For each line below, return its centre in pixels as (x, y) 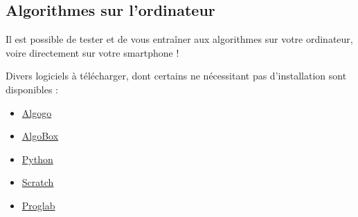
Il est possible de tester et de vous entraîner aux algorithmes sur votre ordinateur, (179, 39)
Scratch (38, 182)
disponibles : (32, 89)
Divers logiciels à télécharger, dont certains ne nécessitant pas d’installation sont (176, 76)
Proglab (38, 205)
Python (37, 159)
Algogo (37, 112)
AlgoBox (40, 136)
